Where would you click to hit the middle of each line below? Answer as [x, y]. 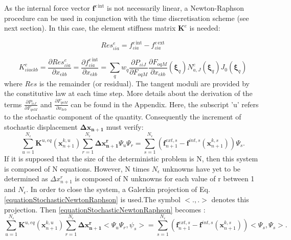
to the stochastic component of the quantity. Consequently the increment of [123, 117]
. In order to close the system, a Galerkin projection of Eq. [118, 189]
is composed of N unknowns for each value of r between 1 [165, 178]
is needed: [205, 28]
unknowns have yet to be [202, 168]
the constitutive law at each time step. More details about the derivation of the [128, 93]
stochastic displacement [41, 127]
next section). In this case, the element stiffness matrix [90, 28]
